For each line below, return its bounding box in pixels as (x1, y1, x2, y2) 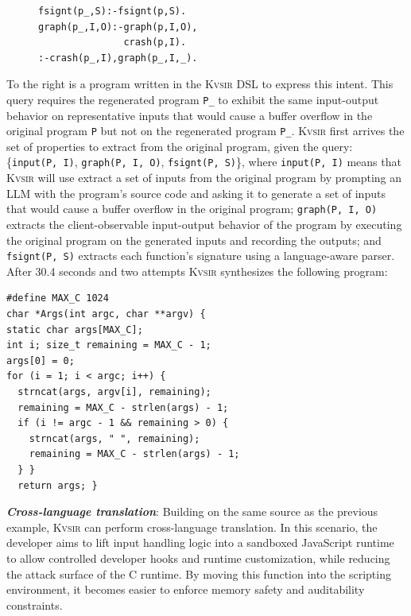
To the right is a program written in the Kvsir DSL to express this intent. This (6, 76, 394, 92)
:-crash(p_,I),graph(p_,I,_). (38, 52, 198, 64)
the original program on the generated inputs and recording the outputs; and (6, 231, 382, 248)
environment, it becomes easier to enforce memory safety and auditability (6, 581, 365, 598)
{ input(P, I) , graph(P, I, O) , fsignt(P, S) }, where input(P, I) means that (6, 153, 401, 170)
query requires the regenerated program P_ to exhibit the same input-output (6, 91, 379, 107)
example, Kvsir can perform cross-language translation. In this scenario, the (6, 518, 378, 535)
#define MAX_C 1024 (6, 293, 109, 304)
